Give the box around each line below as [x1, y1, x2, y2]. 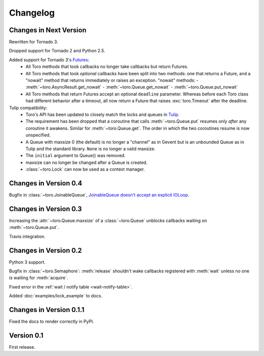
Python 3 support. [9, 259, 46, 265]
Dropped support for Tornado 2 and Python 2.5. [9, 48, 105, 54]
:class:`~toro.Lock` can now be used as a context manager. [25, 166, 145, 172]
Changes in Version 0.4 [9, 179, 83, 187]
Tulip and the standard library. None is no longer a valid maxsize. [25, 146, 156, 152]
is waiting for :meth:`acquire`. [9, 275, 68, 281]
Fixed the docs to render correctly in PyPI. [9, 318, 94, 325]
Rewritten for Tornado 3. [9, 39, 58, 45]
